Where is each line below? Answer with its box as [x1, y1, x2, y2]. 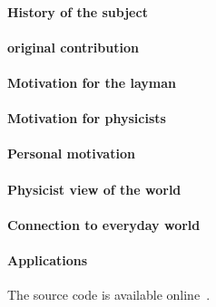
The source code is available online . [7, 285, 211, 304]
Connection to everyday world [7, 215, 201, 234]
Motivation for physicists [7, 109, 166, 128]
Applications [7, 250, 88, 269]
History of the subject [7, 2, 148, 21]
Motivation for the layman [7, 72, 177, 91]
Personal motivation [7, 144, 135, 163]
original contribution [7, 37, 139, 56]
